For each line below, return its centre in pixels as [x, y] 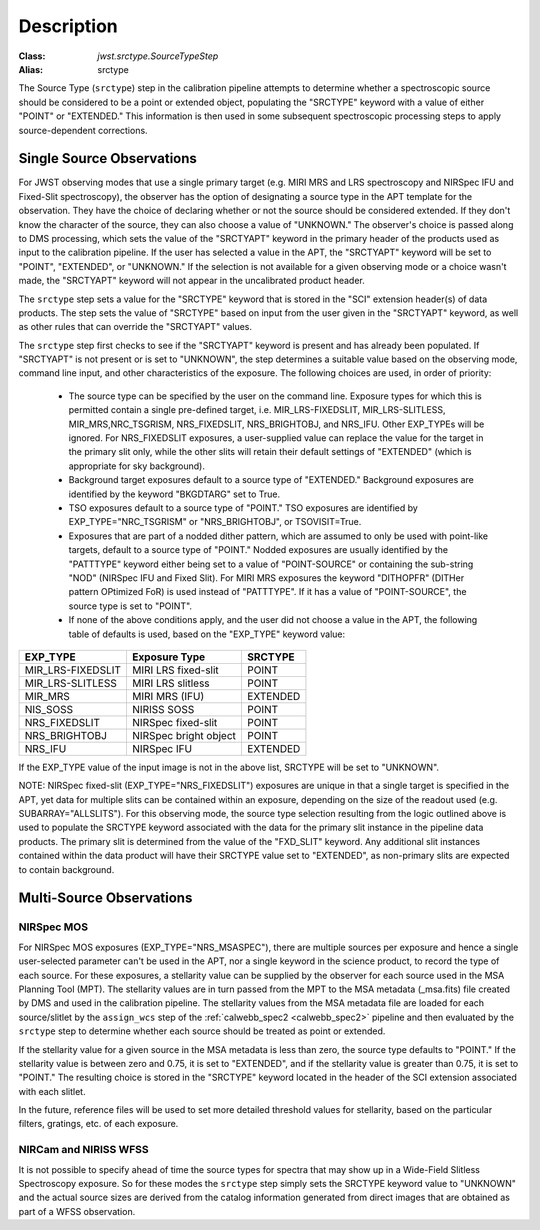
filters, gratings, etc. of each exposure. [98, 1124]
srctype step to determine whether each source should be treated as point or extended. [202, 1031]
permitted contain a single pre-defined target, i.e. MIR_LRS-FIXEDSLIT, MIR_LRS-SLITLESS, [257, 410]
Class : [32, 56]
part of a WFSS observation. [77, 1211]
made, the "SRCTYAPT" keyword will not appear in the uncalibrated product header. [191, 281]
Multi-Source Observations [105, 898]
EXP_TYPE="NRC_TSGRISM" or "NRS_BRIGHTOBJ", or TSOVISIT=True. [215, 522]
